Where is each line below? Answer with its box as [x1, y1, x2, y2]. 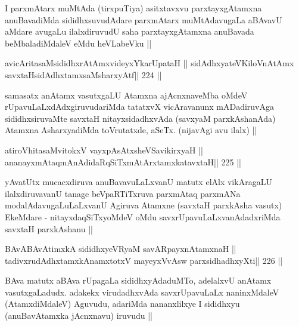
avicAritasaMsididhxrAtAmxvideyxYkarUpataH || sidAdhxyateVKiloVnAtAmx [5, 57, 294, 69]
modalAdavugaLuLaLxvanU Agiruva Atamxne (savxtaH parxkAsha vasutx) [5, 199, 282, 211]
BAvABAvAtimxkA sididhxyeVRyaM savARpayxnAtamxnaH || [5, 242, 236, 255]
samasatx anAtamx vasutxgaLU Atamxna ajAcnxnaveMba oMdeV [5, 88, 248, 101]
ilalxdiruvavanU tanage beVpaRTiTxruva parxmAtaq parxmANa [5, 187, 241, 199]
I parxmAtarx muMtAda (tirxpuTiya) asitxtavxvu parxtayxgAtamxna [5, 2, 262, 14]
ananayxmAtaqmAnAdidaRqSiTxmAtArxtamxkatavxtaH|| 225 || [5, 155, 241, 168]
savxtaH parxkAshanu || [5, 222, 93, 235]
